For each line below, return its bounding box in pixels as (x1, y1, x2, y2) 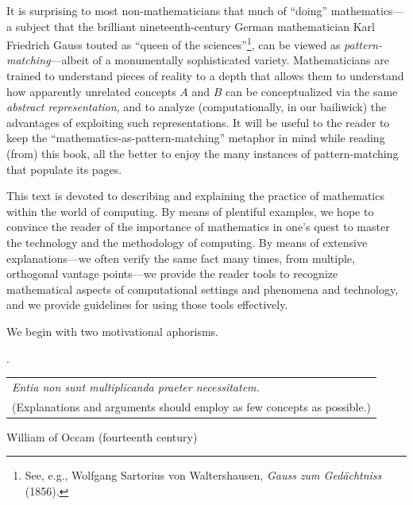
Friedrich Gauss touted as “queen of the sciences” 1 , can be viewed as (6, 34, 341, 52)
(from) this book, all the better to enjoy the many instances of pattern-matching (6, 145, 399, 161)
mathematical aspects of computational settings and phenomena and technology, (6, 280, 399, 297)
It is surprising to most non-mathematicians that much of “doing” (6, 2, 328, 18)
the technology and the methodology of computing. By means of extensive (6, 233, 368, 250)
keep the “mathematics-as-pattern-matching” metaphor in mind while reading (6, 129, 385, 146)
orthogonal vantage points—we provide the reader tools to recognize (6, 265, 338, 282)
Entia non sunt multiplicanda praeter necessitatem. (12, 378, 260, 395)
